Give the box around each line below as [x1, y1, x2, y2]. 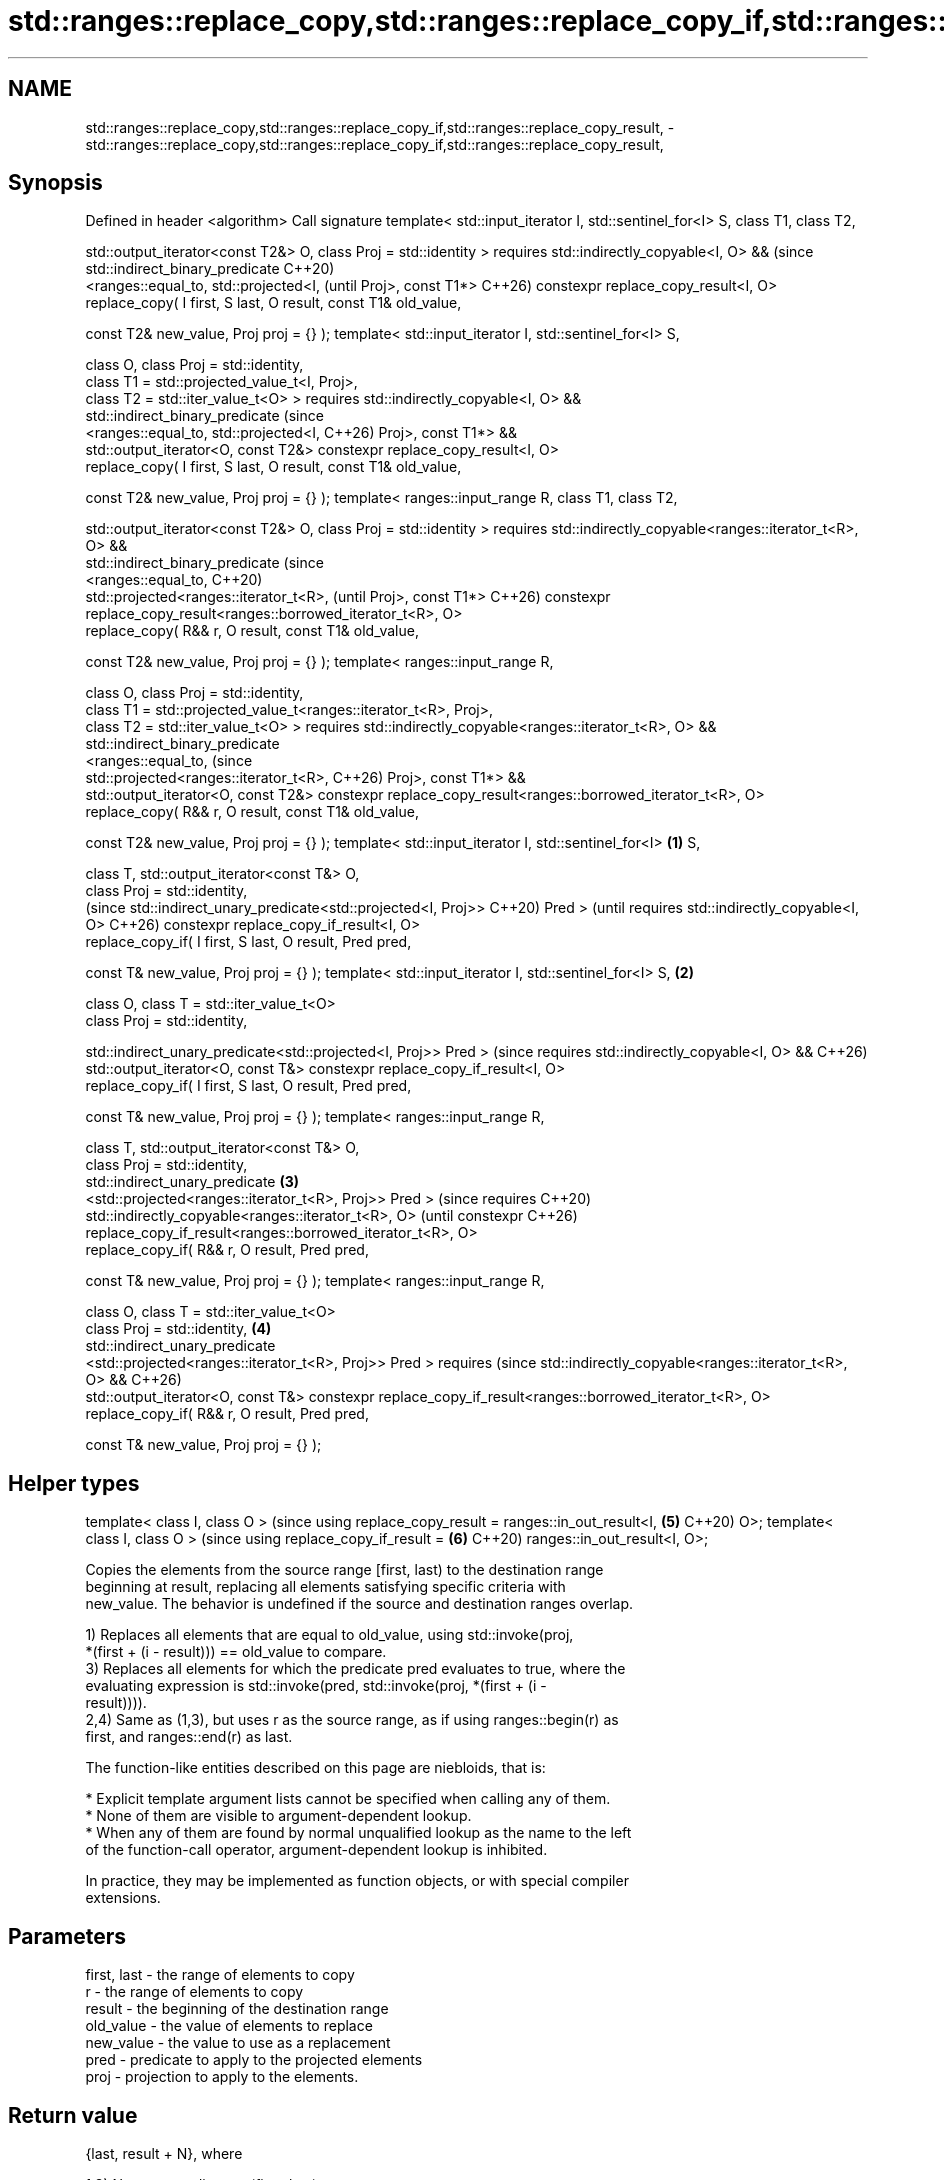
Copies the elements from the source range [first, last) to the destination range [85, 1561, 604, 1579]
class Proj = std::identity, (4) [85, 1320, 272, 1338]
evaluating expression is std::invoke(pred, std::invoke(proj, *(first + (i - [85, 1677, 547, 1695]
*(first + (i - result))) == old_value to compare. [85, 1643, 387, 1661]
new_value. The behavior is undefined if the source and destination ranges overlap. [85, 1595, 634, 1613]
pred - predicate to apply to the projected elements [85, 2051, 423, 2069]
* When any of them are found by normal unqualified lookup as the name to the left [85, 1824, 632, 1842]
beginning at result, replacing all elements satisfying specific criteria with [85, 1578, 566, 1596]
